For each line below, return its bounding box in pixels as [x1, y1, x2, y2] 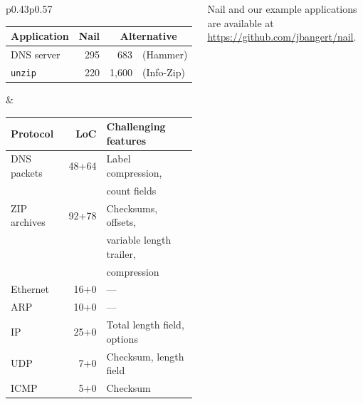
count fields [106, 182, 157, 197]
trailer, [106, 246, 136, 261]
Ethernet [11, 281, 49, 296]
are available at [207, 15, 274, 30]
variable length [106, 232, 172, 247]
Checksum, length [106, 348, 184, 363]
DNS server [11, 46, 60, 61]
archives [11, 214, 46, 229]
